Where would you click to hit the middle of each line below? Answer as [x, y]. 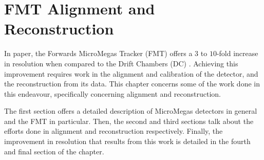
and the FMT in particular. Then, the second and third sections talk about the [129, 121]
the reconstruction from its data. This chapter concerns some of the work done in [132, 84]
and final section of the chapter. [54, 151]
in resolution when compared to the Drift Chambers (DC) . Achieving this [121, 63]
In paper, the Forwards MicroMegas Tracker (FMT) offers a [98, 53]
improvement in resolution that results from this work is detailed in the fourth [127, 141]
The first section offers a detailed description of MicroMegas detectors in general [131, 111]
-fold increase [237, 53]
